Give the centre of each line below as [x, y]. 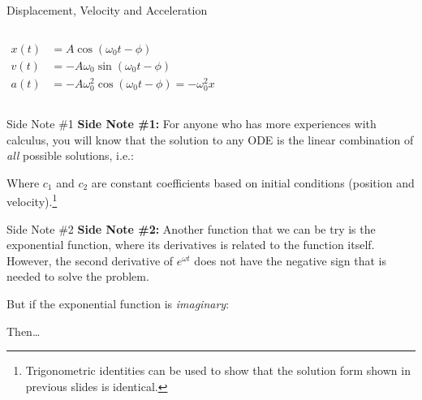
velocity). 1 [32, 200]
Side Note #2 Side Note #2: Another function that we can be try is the [191, 228]
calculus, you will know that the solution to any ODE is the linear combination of [210, 139]
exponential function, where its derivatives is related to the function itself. [191, 245]
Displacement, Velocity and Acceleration [107, 10]
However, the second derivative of [90, 260]
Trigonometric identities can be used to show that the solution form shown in [218, 370]
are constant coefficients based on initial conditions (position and [253, 182]
